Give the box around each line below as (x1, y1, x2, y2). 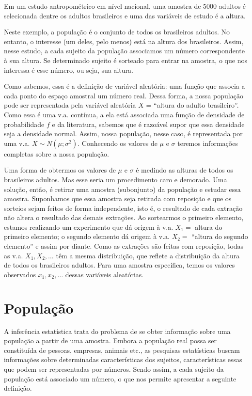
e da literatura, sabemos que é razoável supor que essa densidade (52, 119, 245, 129)
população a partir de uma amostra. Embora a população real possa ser (4, 335, 217, 346)
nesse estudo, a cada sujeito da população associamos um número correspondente (4, 46, 245, 56)
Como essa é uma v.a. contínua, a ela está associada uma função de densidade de (4, 109, 245, 119)
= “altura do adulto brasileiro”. (146, 100, 239, 110)
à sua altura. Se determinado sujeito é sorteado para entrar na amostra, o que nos (4, 55, 247, 65)
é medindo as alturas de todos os (136, 165, 233, 175)
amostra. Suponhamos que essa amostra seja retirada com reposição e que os (4, 193, 232, 204)
